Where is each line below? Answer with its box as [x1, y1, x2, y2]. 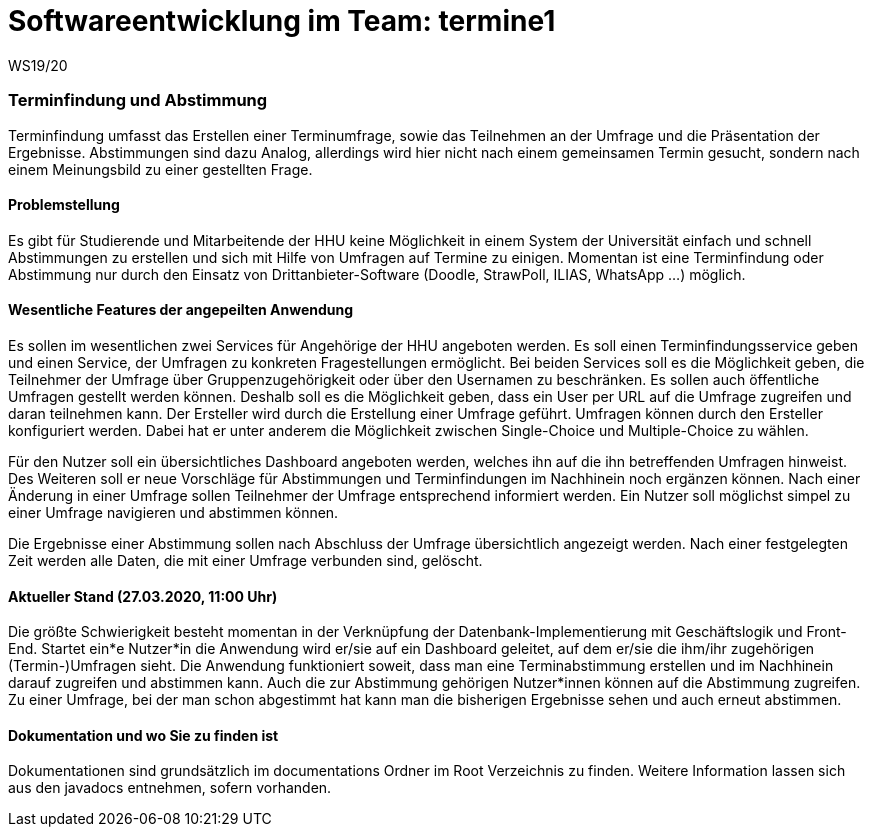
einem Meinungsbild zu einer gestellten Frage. [8, 160, 313, 178]
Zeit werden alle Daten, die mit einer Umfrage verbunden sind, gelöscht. [8, 551, 483, 569]
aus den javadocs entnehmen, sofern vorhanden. [8, 779, 332, 797]
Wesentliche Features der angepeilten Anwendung [8, 301, 354, 319]
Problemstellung [8, 196, 120, 214]
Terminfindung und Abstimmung [8, 90, 268, 111]
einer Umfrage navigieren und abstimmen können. [8, 503, 339, 521]
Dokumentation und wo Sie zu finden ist [8, 726, 279, 744]
